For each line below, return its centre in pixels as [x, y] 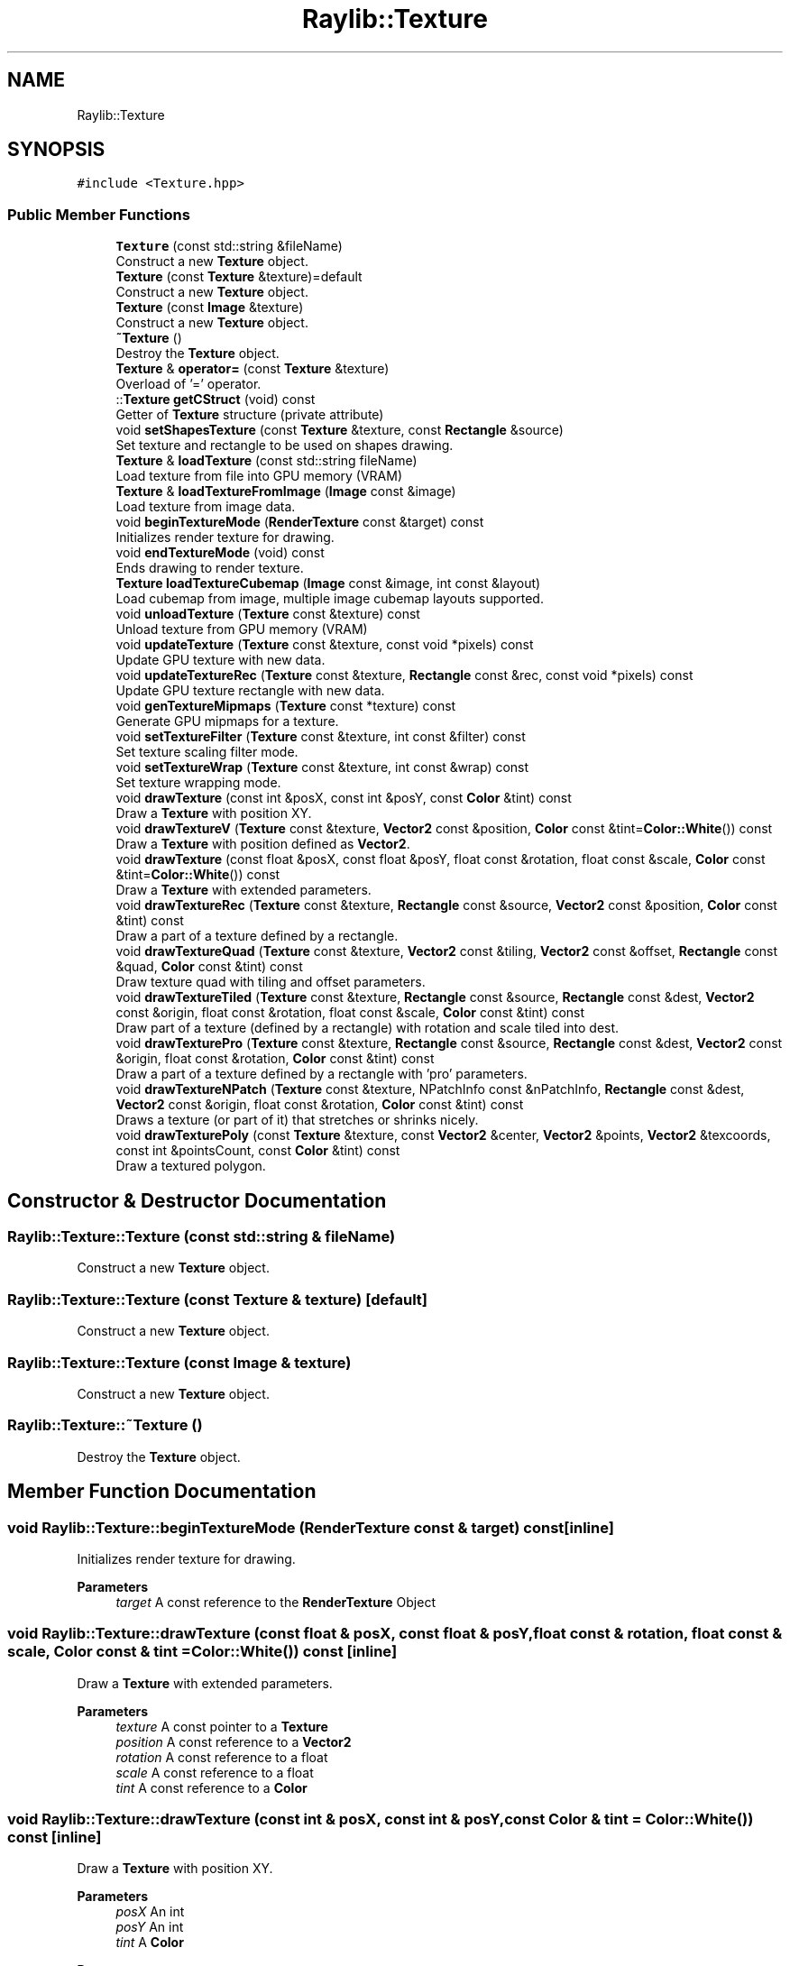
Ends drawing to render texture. [210, 568]
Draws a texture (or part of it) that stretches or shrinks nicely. [297, 1120]
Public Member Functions [99, 214]
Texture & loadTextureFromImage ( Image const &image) [286, 491]
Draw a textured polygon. [191, 1166]
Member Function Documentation [162, 1492]
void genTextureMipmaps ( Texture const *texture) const [286, 706]
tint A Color [150, 1943]
